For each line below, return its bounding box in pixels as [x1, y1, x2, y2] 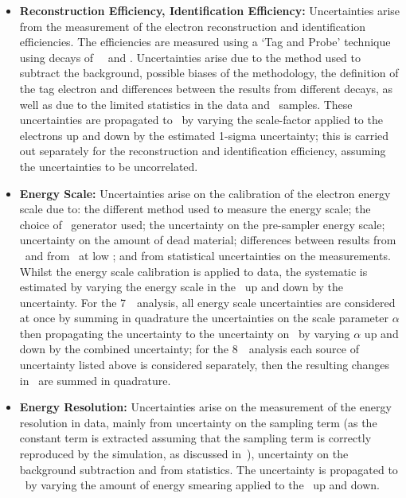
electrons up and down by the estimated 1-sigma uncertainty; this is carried [19, 126, 389, 143]
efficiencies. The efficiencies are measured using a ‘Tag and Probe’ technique [19, 33, 391, 50]
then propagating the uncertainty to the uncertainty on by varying [19, 325, 350, 341]
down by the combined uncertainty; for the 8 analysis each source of [19, 340, 359, 357]
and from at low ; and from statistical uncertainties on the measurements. [25, 247, 391, 263]
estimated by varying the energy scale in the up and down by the [19, 278, 344, 295]
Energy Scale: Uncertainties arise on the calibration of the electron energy [19, 185, 391, 201]
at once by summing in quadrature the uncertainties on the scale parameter [19, 309, 388, 326]
